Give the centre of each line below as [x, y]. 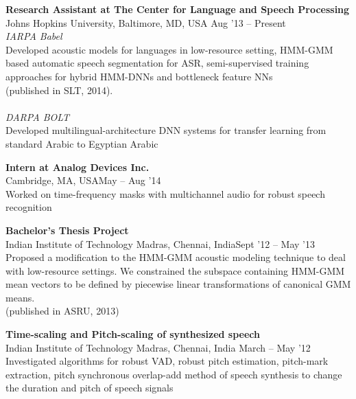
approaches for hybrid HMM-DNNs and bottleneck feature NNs [139, 76]
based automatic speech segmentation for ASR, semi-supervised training [157, 63]
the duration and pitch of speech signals [90, 388]
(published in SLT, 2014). [59, 90]
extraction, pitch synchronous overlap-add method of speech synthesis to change [174, 374]
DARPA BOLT [37, 116]
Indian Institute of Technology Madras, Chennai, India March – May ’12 [158, 347]
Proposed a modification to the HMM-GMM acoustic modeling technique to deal [176, 257]
